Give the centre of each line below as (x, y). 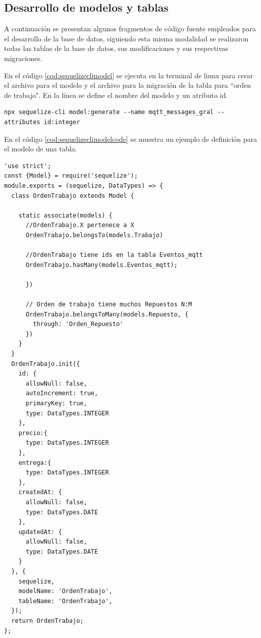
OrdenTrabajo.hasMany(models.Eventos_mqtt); (101, 265)
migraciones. (23, 58)
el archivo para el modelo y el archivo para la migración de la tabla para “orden (128, 85)
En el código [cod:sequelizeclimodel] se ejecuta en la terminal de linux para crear (129, 75)
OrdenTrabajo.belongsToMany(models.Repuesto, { (107, 314)
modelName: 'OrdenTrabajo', (65, 591)
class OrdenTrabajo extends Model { (73, 196)
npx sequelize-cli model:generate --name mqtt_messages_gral (109, 112)
